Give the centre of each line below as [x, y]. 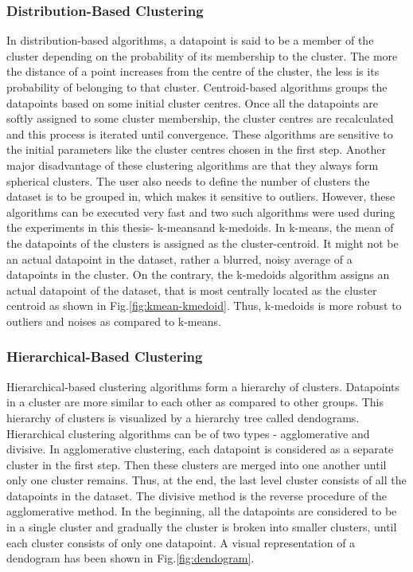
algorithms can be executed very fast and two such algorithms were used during [201, 212]
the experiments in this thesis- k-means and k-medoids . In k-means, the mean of [200, 227]
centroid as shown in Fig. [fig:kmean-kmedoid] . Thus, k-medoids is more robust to [204, 306]
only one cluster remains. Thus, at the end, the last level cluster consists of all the [206, 480]
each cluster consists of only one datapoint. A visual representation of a [181, 542]
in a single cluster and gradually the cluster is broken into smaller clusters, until [202, 527]
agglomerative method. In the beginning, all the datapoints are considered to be [202, 511]
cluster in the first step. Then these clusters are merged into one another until [197, 464]
